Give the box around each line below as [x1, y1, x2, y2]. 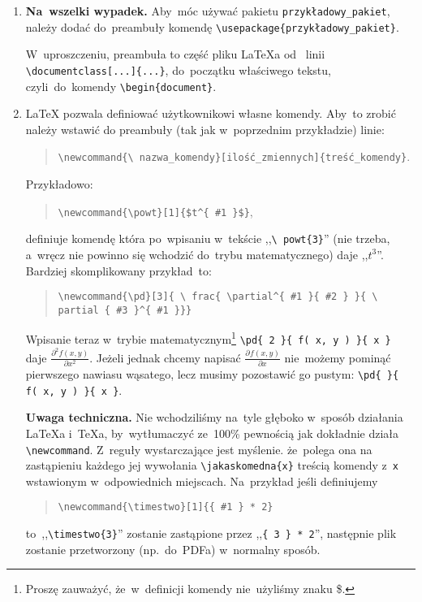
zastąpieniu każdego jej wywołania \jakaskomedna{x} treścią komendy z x [25, 457, 398, 474]
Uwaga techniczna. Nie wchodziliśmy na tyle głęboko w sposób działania [25, 409, 403, 426]
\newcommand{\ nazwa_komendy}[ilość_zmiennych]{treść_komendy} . [58, 148, 411, 165]
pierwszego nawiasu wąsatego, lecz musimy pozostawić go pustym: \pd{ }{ [25, 366, 399, 383]
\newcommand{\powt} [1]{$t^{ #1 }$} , [58, 202, 253, 219]
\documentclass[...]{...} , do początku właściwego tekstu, [25, 61, 331, 78]
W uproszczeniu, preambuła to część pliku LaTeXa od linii [25, 45, 325, 63]
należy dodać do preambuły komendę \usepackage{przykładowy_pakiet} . [25, 18, 399, 35]
